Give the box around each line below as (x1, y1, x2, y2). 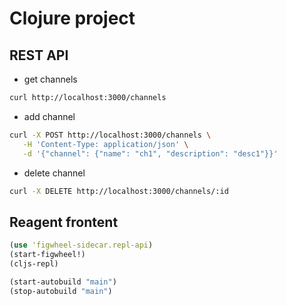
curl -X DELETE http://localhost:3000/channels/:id (9, 186, 229, 196)
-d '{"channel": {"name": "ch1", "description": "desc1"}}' (22, 148, 279, 159)
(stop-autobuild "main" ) (9, 286, 113, 296)
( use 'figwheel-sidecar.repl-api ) (9, 240, 154, 251)
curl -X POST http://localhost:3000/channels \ (9, 130, 212, 140)
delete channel (23, 167, 86, 179)
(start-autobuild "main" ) (9, 277, 117, 287)
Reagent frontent (9, 213, 119, 231)
